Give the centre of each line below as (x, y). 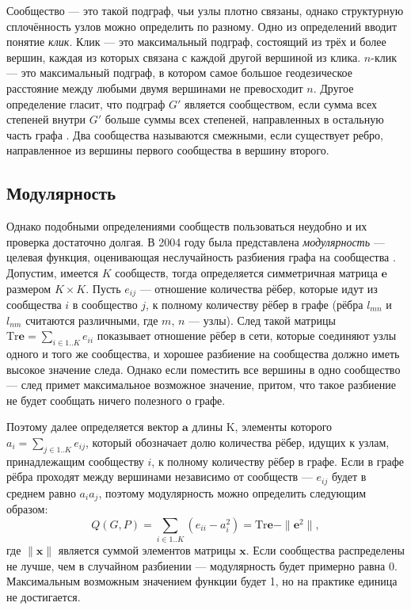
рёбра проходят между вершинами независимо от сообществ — (160, 477)
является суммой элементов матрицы (147, 550)
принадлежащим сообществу (75, 461)
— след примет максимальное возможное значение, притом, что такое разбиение (202, 385)
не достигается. (44, 596)
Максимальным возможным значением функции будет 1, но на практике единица (202, 581)
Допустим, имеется (53, 272)
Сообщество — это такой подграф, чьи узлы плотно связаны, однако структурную (205, 10)
